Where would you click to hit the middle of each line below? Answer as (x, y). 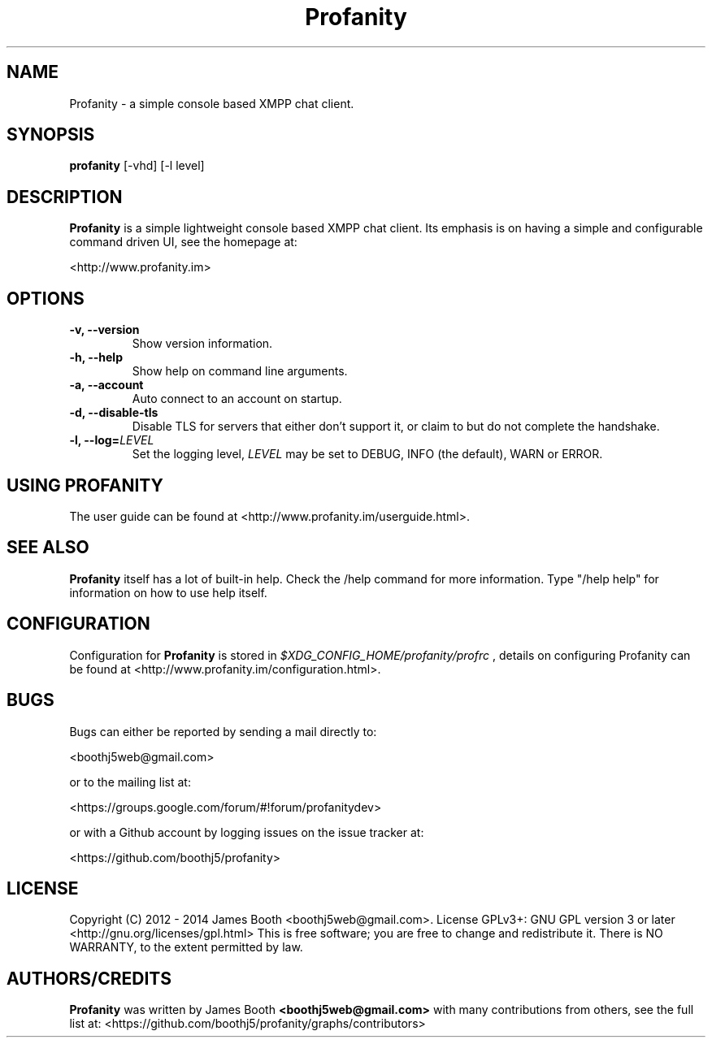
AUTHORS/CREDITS (89, 978)
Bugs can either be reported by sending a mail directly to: (223, 731)
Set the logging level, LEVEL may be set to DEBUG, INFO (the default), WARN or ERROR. (367, 454)
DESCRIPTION (65, 197)
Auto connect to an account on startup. (237, 399)
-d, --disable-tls (114, 413)
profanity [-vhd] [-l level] (137, 166)
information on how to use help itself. (168, 592)
